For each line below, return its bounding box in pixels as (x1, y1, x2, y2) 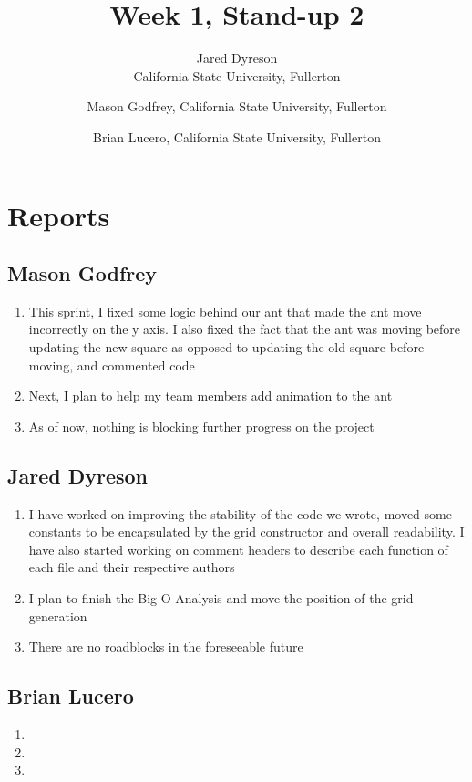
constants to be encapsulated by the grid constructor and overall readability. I (28, 522, 465, 541)
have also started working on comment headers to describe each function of (28, 539, 448, 558)
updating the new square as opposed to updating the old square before (28, 338, 425, 357)
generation (28, 606, 87, 625)
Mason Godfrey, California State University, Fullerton (87, 97, 387, 116)
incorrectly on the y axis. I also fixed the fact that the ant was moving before (28, 319, 461, 339)
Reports (7, 196, 110, 234)
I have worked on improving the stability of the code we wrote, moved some (28, 504, 452, 523)
